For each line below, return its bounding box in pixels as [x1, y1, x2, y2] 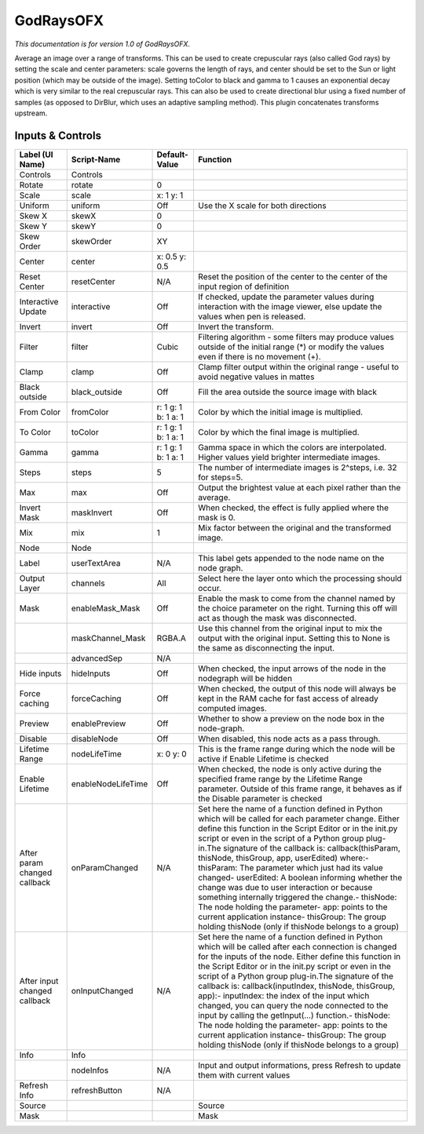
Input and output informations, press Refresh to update [197, 1059, 401, 1070]
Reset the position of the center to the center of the [197, 271, 388, 282]
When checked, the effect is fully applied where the [197, 502, 389, 513]
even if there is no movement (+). [197, 351, 321, 362]
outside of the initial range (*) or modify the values [197, 341, 385, 352]
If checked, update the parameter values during [197, 291, 375, 302]
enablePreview [71, 718, 126, 729]
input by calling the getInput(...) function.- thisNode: [197, 1009, 390, 1020]
